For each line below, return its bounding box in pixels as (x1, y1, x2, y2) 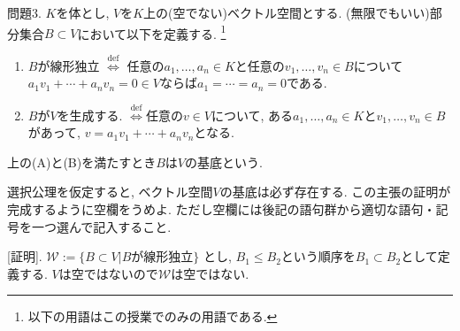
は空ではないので (58, 264, 158, 282)
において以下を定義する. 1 (77, 21, 226, 42)
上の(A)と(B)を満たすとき (7, 152, 157, 171)
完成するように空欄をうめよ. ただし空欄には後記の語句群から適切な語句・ (7, 200, 436, 218)
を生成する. (57, 105, 123, 124)
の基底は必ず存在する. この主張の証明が (219, 182, 451, 201)
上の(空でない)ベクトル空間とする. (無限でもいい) (143, 4, 430, 21)
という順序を (280, 247, 356, 266)
